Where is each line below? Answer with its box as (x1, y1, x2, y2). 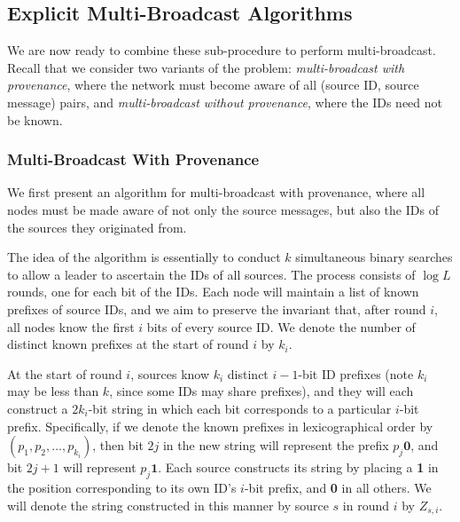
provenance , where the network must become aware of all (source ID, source (7, 75, 419, 94)
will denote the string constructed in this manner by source (7, 495, 329, 514)
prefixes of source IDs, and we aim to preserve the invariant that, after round (7, 299, 426, 318)
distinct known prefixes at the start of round (7, 335, 249, 353)
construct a (7, 399, 68, 417)
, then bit (92, 436, 144, 455)
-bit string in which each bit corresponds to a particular (88, 399, 392, 417)
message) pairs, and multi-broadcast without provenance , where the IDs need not (7, 92, 442, 111)
